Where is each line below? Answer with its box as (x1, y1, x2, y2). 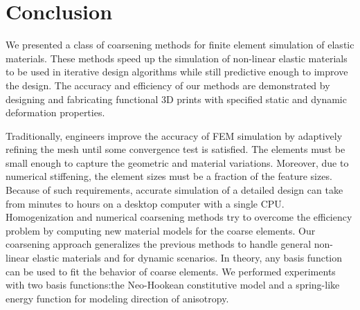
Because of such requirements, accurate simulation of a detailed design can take (6, 183, 343, 197)
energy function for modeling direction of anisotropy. (6, 291, 229, 305)
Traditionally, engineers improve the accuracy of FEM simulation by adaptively (6, 128, 343, 143)
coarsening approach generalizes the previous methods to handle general (6, 237, 312, 251)
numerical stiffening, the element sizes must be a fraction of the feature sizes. (6, 169, 332, 183)
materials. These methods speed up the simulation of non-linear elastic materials (6, 51, 348, 65)
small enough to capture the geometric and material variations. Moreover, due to (6, 155, 349, 170)
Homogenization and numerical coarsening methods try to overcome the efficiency (6, 210, 352, 224)
